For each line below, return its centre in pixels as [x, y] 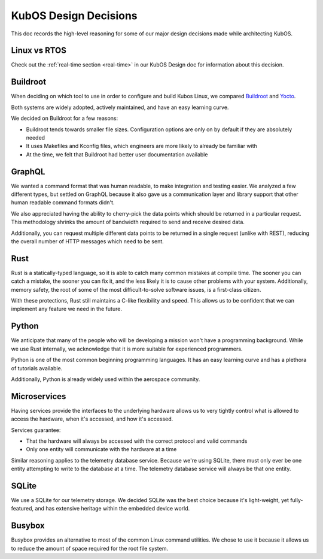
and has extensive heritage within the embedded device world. [112, 509]
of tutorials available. [37, 368]
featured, [22, 509]
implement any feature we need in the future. [67, 309]
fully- [297, 500]
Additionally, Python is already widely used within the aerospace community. [106, 379]
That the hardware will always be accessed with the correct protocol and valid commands [137, 441]
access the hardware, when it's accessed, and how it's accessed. [92, 419]
